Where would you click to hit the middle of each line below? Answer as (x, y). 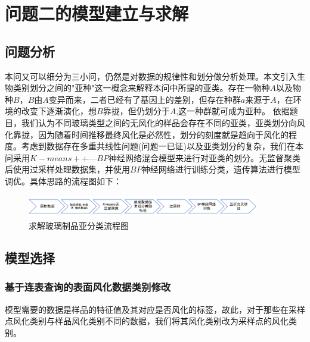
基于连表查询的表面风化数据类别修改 (88, 287)
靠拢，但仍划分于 (136, 111)
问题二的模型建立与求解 (97, 13)
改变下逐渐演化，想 (59, 111)
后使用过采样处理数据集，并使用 (67, 169)
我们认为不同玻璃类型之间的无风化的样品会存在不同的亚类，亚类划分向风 (163, 122)
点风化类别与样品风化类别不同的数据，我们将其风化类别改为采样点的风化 (147, 321)
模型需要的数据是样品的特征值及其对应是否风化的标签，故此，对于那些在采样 (155, 309)
